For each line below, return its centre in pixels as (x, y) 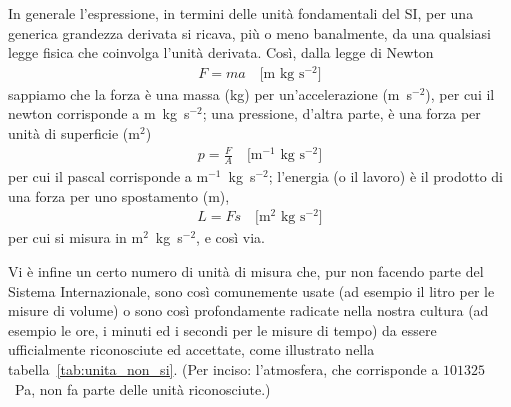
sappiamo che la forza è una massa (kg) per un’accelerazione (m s (210, 93)
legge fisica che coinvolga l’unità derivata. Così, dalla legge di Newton (221, 52)
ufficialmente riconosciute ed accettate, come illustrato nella (191, 349)
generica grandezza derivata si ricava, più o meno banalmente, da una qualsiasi (249, 32)
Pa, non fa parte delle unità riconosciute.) (142, 388)
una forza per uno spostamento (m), (119, 195)
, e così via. (230, 237)
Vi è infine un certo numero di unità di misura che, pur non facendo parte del (246, 270)
